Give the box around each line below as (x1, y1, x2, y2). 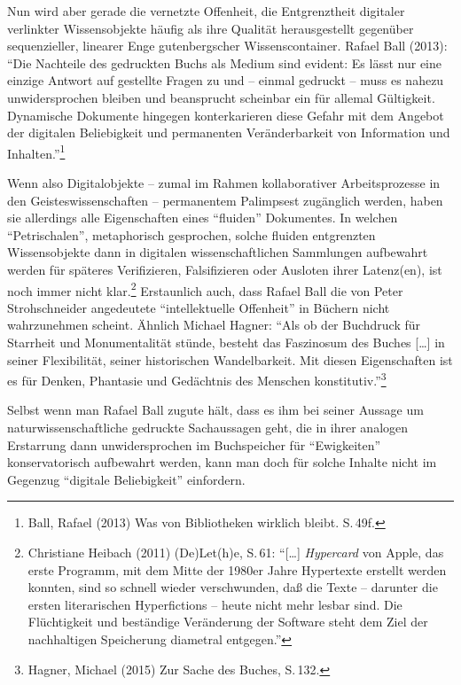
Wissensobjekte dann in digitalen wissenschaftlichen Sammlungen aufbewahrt (7, 243, 428, 261)
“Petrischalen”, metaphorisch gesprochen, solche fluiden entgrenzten (7, 225, 376, 244)
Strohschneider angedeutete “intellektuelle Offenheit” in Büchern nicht (7, 298, 390, 316)
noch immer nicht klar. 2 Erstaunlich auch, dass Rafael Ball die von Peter (7, 278, 403, 300)
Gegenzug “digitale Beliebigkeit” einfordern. (7, 470, 246, 488)
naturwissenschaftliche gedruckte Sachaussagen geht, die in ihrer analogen (7, 418, 409, 437)
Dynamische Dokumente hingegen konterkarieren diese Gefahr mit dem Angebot (7, 105, 444, 124)
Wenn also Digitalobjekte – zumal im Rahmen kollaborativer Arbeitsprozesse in (7, 174, 441, 191)
